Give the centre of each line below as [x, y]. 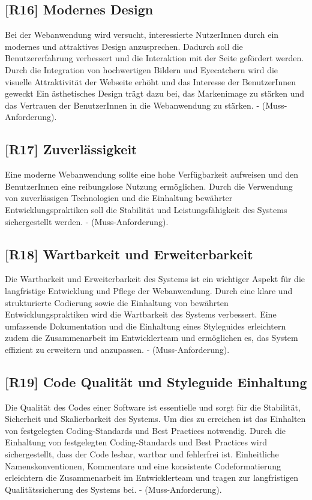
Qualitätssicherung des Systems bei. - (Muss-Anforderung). [113, 489]
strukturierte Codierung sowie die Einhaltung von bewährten [117, 302]
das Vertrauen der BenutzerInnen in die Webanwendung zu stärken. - [132, 105]
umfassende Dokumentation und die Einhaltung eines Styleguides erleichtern [145, 326]
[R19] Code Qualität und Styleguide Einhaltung [156, 381]
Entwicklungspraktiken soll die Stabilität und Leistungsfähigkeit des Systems [146, 209]
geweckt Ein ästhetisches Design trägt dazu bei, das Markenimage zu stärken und [155, 93]
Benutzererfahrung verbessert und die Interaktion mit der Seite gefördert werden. [154, 58]
